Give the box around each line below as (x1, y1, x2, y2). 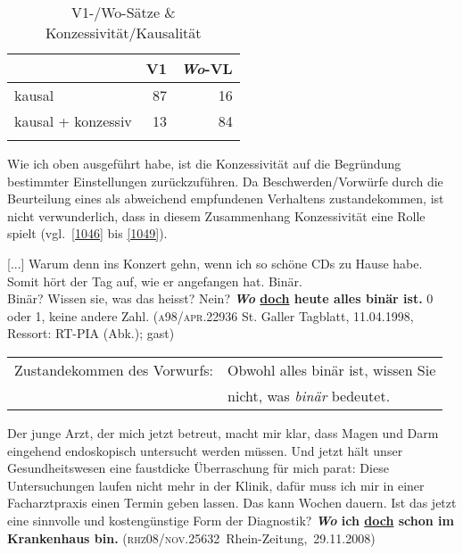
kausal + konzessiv (14, 111, 132, 131)
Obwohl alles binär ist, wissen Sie (227, 359, 436, 380)
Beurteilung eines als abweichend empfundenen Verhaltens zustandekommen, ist (7, 189, 444, 208)
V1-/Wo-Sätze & (70, 2, 176, 22)
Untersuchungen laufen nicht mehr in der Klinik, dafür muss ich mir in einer (7, 475, 425, 494)
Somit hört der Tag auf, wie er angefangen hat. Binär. (7, 271, 302, 290)
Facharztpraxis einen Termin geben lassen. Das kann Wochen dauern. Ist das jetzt (7, 493, 457, 512)
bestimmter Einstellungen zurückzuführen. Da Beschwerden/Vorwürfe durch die (7, 171, 443, 190)
